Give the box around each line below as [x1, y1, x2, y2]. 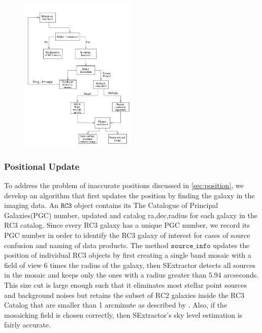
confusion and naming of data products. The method [4, 239, 169, 250]
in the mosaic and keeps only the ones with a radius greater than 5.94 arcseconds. [4, 269, 259, 280]
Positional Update [4, 160, 80, 172]
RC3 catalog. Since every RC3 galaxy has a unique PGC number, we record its [4, 220, 250, 230]
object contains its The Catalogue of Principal [74, 200, 218, 210]
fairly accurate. [4, 319, 51, 330]
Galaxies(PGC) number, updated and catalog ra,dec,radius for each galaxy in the [4, 209, 257, 220]
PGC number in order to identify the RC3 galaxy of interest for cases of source [4, 229, 250, 240]
